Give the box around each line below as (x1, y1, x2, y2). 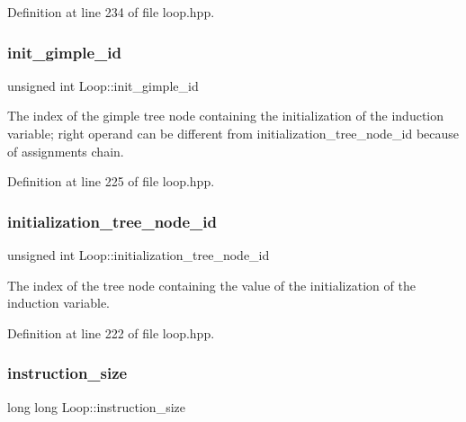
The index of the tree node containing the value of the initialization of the (7, 275, 416, 294)
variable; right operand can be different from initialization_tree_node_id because (7, 124, 460, 142)
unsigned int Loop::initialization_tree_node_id (7, 246, 270, 264)
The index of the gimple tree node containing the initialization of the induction (7, 106, 444, 125)
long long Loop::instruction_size (7, 397, 185, 416)
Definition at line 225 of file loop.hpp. (7, 172, 215, 191)
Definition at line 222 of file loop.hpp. (7, 323, 215, 342)
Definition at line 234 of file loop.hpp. (7, 3, 215, 21)
